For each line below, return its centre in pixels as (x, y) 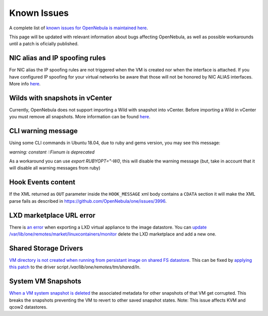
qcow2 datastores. (28, 307)
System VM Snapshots (45, 281)
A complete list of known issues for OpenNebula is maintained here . (79, 28)
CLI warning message (43, 131)
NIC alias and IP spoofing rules (58, 58)
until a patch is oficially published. (44, 44)
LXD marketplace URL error (52, 215)
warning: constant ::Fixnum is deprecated (52, 152)
